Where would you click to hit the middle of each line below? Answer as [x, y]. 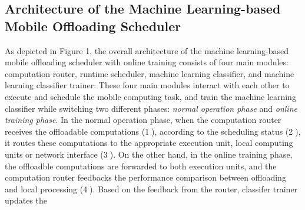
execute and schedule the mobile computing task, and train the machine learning [150, 96]
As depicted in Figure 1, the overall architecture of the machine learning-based [147, 50]
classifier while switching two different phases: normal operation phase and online [151, 108]
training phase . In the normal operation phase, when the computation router [143, 120]
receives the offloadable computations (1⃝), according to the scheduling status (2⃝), [153, 131]
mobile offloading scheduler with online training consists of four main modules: [147, 62]
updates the [26, 200]
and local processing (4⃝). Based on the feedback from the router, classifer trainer [151, 189]
